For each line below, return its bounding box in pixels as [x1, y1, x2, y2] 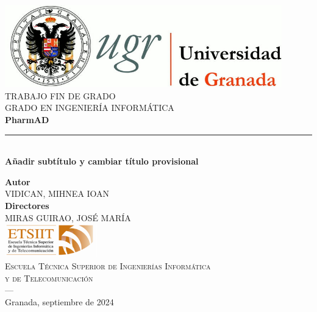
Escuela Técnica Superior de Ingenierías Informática [5, 259, 211, 272]
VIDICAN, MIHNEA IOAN [5, 187, 110, 200]
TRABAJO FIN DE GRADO [5, 89, 116, 102]
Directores [5, 199, 49, 211]
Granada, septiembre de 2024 [5, 295, 114, 308]
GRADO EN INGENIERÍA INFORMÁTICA [5, 101, 174, 114]
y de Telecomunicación [5, 271, 93, 284]
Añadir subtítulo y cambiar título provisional [5, 155, 199, 168]
